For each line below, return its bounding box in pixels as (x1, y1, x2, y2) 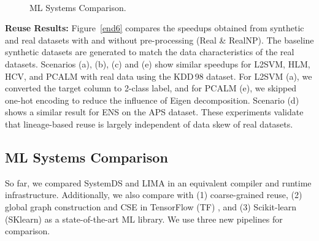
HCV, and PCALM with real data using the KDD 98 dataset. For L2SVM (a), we (5, 69, 312, 82)
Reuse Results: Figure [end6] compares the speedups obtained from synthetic (5, 21, 304, 34)
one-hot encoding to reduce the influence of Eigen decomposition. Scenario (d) (5, 93, 299, 106)
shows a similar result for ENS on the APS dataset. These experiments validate (5, 105, 304, 118)
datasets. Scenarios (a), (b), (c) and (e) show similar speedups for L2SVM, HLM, (5, 57, 310, 70)
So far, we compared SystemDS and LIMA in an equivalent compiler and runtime (5, 176, 312, 189)
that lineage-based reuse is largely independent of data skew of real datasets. (5, 117, 293, 130)
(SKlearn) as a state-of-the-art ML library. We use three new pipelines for (5, 212, 283, 225)
